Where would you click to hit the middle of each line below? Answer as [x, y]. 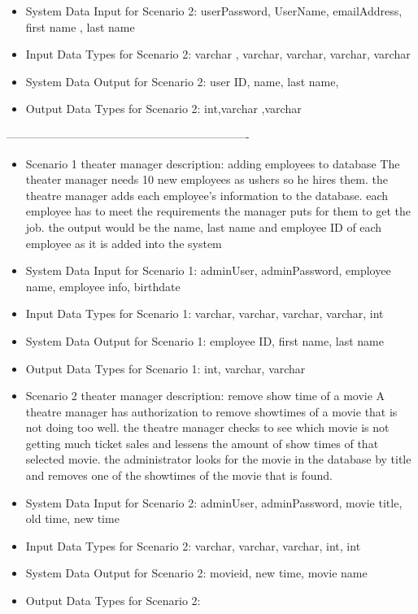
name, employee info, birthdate [103, 286]
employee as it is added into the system [124, 243]
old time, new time [72, 518]
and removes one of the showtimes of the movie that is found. [179, 475]
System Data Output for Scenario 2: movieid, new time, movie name [196, 573]
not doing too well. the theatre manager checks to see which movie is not [207, 427]
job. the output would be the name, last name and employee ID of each [204, 226]
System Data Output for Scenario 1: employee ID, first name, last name [205, 340]
